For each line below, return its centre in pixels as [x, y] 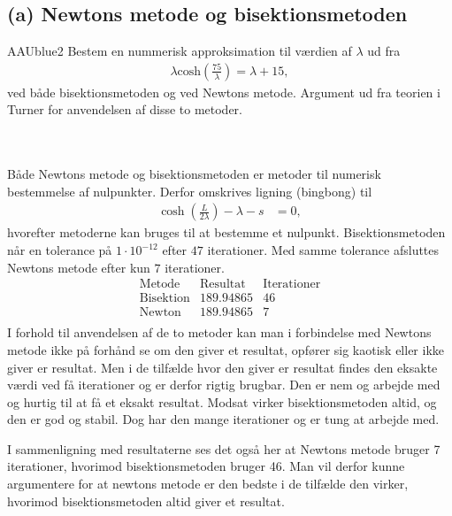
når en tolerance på [60, 250]
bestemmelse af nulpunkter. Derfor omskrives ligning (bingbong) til [190, 191]
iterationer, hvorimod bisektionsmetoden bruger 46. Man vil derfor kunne [206, 466]
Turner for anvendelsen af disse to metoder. [125, 109]
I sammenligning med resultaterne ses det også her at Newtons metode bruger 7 [224, 448]
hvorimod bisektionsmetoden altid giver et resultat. [146, 501]
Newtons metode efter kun [79, 267]
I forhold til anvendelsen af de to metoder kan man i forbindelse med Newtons [219, 332]
